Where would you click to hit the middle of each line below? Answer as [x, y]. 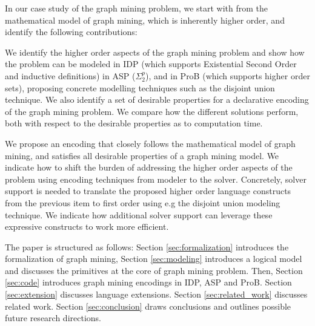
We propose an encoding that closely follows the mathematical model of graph [150, 143]
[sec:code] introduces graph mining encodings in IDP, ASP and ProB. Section [148, 282]
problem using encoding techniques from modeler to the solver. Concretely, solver [156, 179]
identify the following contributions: [71, 32]
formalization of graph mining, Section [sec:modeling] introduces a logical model [154, 259]
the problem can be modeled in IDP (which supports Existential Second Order [151, 64]
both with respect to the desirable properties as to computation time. [134, 123]
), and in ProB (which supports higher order [228, 75]
